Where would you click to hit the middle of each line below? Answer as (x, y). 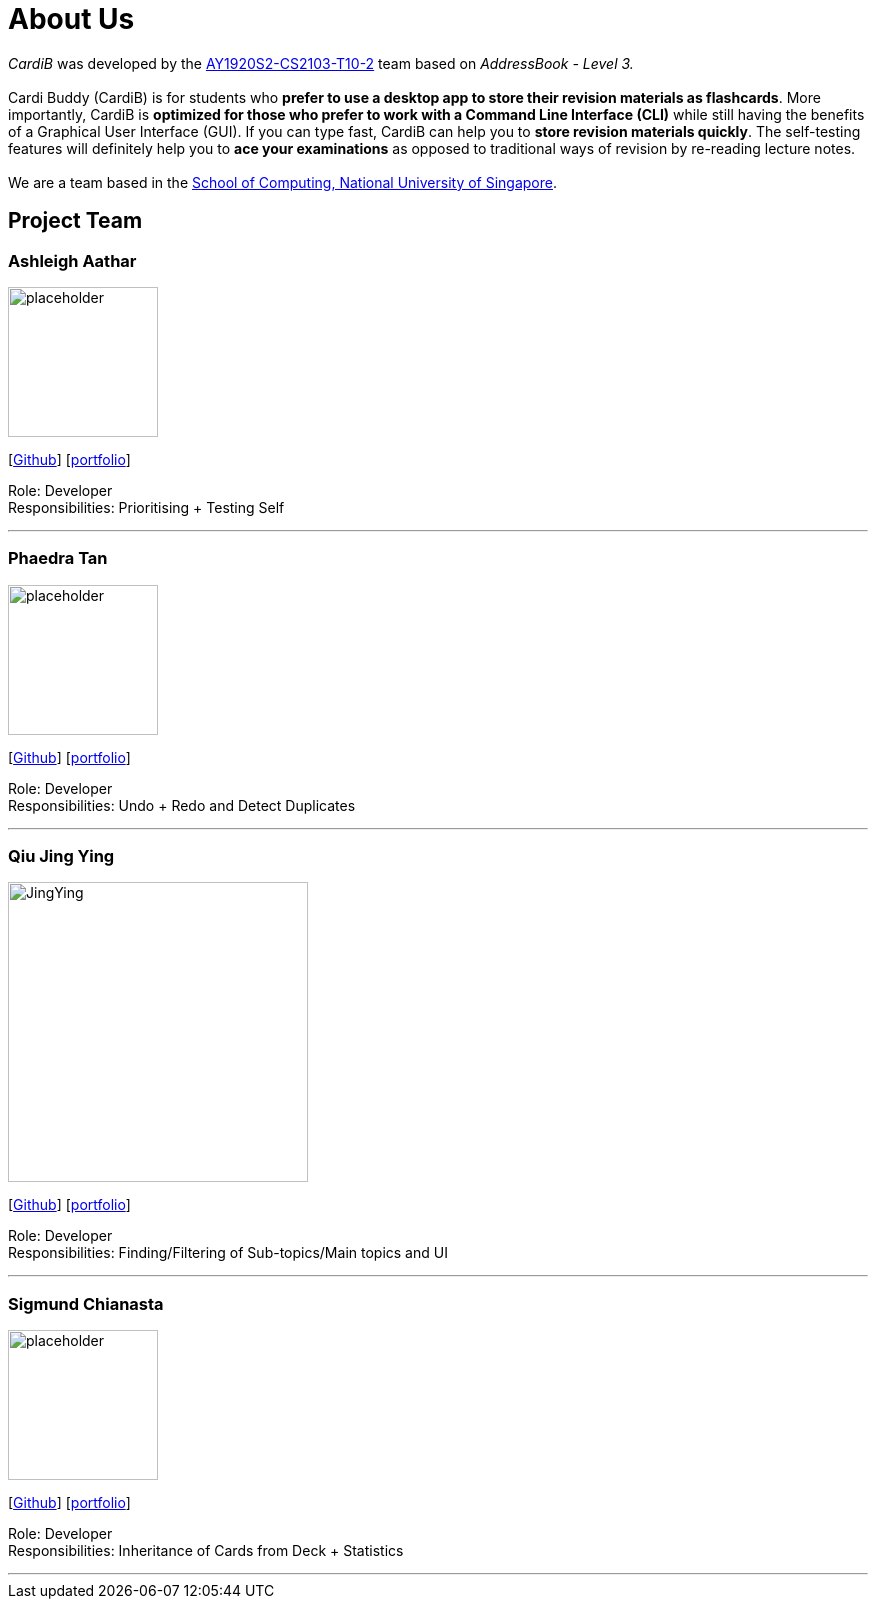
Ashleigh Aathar (72, 260)
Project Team (75, 221)
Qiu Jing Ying (61, 856)
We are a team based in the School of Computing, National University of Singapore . (283, 182)
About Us (71, 19)
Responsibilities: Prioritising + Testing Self (146, 507)
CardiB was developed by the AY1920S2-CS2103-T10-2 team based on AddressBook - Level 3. (321, 63)
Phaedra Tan (58, 558)
